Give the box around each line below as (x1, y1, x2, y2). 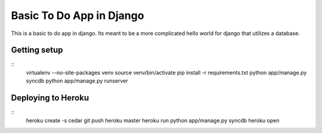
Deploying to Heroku (11, 93, 89, 103)
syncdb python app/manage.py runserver (26, 77, 128, 84)
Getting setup (11, 45, 63, 55)
